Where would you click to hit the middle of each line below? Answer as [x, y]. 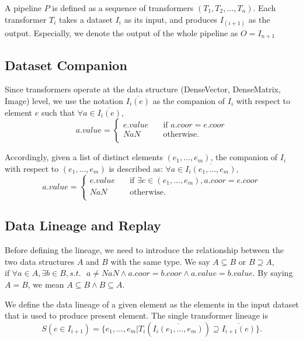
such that [58, 112]
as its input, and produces [170, 19]
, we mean [46, 284]
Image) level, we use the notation [64, 101]
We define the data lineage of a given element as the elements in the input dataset [152, 304]
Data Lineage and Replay [83, 225]
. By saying [273, 273]
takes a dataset [86, 19]
